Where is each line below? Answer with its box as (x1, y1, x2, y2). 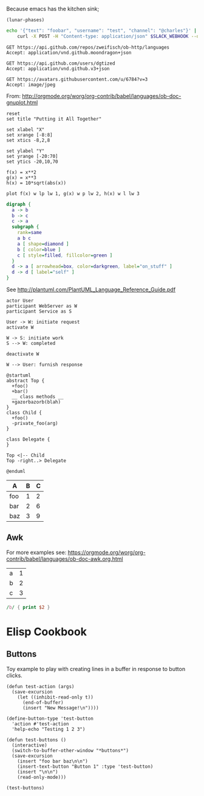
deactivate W (6, 351, 39, 357)
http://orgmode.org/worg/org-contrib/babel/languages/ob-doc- (22, 92, 182, 99)
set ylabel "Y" (6, 147, 45, 154)
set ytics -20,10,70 (6, 158, 59, 165)
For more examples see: (6, 549, 67, 556)
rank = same (17, 230, 42, 236)
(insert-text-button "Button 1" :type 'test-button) (17, 763, 154, 770)
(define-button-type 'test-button (6, 716, 94, 722)
